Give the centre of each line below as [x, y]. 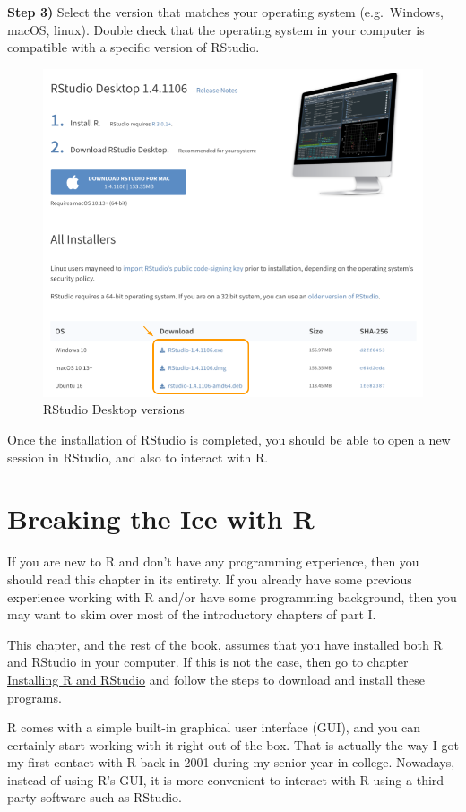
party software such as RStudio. [95, 797]
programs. [35, 697]
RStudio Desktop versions [114, 409]
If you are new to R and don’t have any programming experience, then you [213, 561]
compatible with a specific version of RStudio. [134, 47]
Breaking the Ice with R [161, 518]
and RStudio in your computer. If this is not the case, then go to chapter [208, 662]
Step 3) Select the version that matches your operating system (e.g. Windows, [225, 12]
